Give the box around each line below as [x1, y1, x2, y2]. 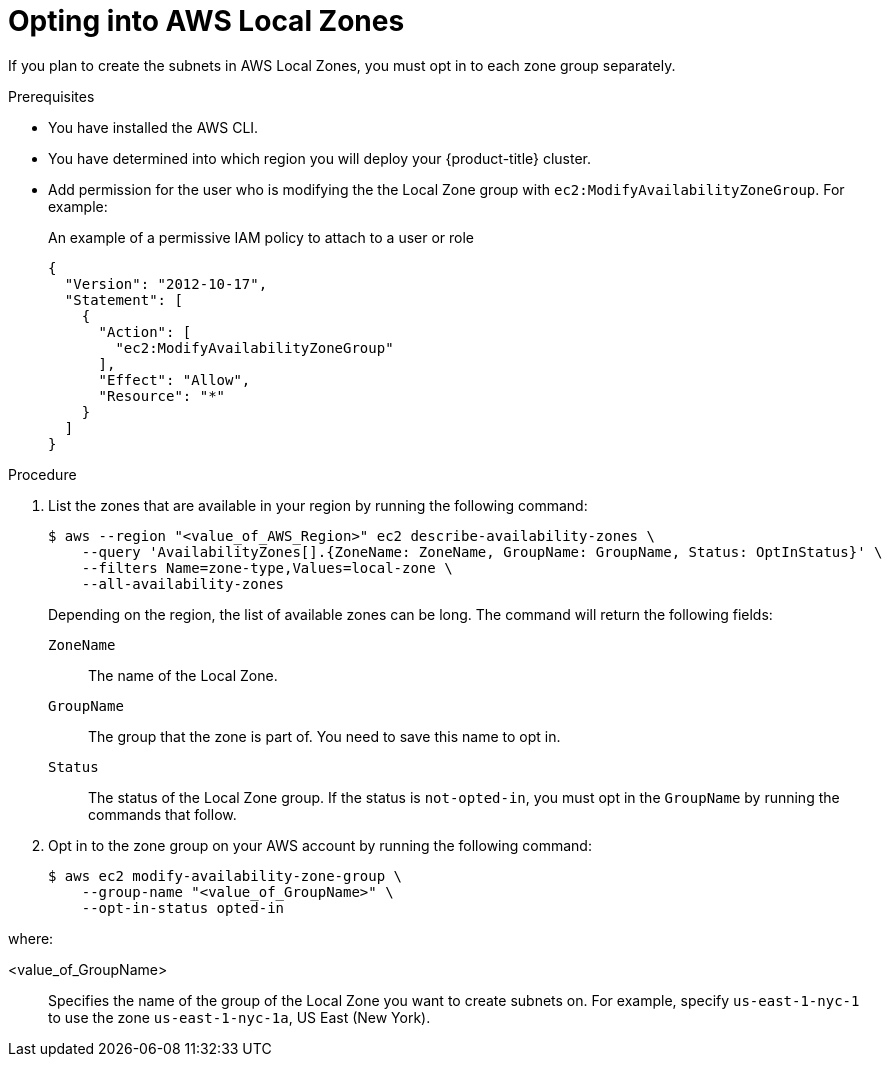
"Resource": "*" [98, 387, 226, 404]
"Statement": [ [64, 291, 183, 308]
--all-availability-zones [81, 575, 285, 592]
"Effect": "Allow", [98, 371, 251, 388]
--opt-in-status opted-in [81, 899, 285, 916]
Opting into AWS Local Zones [8, 4, 405, 38]
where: [8, 929, 54, 947]
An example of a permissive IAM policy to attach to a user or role [48, 228, 475, 246]
